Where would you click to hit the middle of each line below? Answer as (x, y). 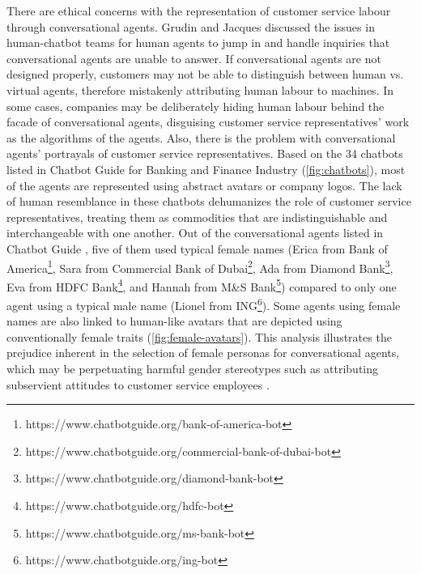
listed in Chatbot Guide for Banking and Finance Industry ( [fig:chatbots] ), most (206, 169)
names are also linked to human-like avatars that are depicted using (174, 321)
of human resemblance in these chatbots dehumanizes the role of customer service (209, 201)
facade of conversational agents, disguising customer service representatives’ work (208, 122)
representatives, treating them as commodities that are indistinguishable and (197, 217)
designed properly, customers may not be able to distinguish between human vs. (205, 74)
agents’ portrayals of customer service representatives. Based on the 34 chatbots (205, 153)
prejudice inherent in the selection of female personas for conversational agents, (203, 353)
